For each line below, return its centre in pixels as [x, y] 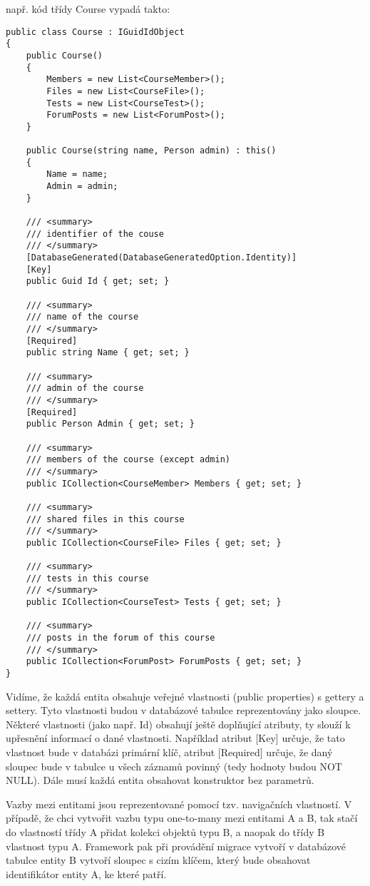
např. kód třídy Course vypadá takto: [88, 9]
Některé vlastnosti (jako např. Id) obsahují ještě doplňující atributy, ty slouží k [178, 724]
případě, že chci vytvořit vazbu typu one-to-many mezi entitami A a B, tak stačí [182, 818]
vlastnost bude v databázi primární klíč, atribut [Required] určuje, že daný [169, 752]
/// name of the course [82, 317]
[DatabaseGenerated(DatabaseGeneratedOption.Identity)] [161, 258]
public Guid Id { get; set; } [98, 281]
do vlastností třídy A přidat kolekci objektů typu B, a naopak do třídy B [165, 832]
